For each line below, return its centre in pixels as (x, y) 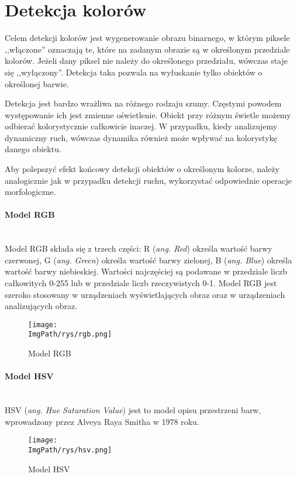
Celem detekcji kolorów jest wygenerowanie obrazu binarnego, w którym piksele (147, 38)
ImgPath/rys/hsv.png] (70, 450)
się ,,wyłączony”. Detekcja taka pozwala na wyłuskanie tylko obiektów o (134, 72)
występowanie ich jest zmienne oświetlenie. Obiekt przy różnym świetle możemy (148, 114)
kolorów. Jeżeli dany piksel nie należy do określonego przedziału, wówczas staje (146, 61)
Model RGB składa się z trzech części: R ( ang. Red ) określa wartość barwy (139, 248)
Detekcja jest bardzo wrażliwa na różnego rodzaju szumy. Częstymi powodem (143, 103)
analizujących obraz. (41, 306)
